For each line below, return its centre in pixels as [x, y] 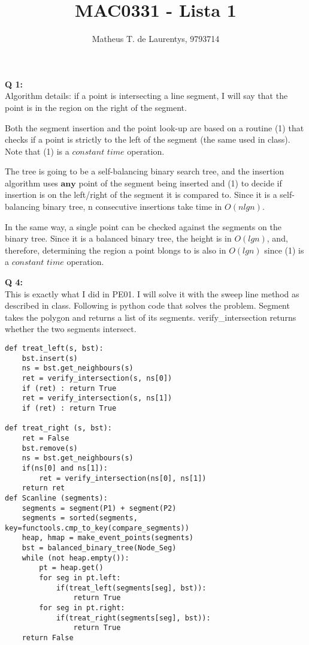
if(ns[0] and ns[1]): [65, 468]
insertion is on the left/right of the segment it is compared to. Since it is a [141, 195]
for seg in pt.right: [82, 608]
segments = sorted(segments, [80, 518]
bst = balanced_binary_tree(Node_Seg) [99, 548]
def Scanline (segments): [56, 498]
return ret [43, 488]
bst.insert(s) [50, 358]
